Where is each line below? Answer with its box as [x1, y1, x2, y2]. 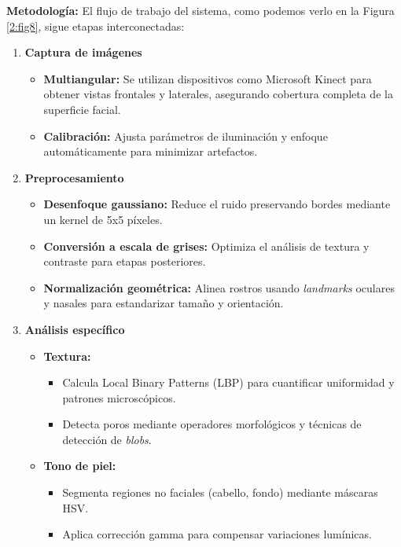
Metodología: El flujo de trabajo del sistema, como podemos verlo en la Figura [6, 2, 395, 18]
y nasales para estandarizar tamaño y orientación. [43, 295, 284, 311]
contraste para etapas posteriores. [43, 253, 206, 270]
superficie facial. [43, 101, 121, 117]
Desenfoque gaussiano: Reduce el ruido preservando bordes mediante [43, 196, 391, 212]
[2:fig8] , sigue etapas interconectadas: [6, 17, 185, 34]
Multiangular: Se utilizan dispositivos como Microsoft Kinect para [43, 70, 372, 86]
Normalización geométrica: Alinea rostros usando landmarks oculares [43, 279, 395, 296]
